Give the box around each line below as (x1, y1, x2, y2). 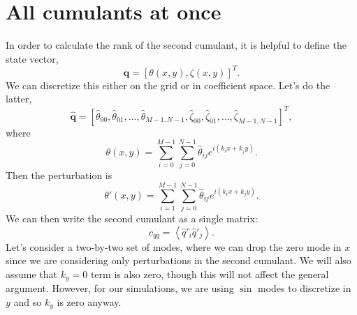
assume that (6, 266, 58, 281)
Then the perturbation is (6, 168, 112, 183)
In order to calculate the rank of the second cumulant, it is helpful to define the (6, 38, 347, 52)
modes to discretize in (257, 281, 351, 295)
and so (13, 294, 42, 309)
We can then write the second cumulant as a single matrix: (6, 210, 258, 225)
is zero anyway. (57, 294, 122, 309)
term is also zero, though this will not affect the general (90, 266, 329, 281)
